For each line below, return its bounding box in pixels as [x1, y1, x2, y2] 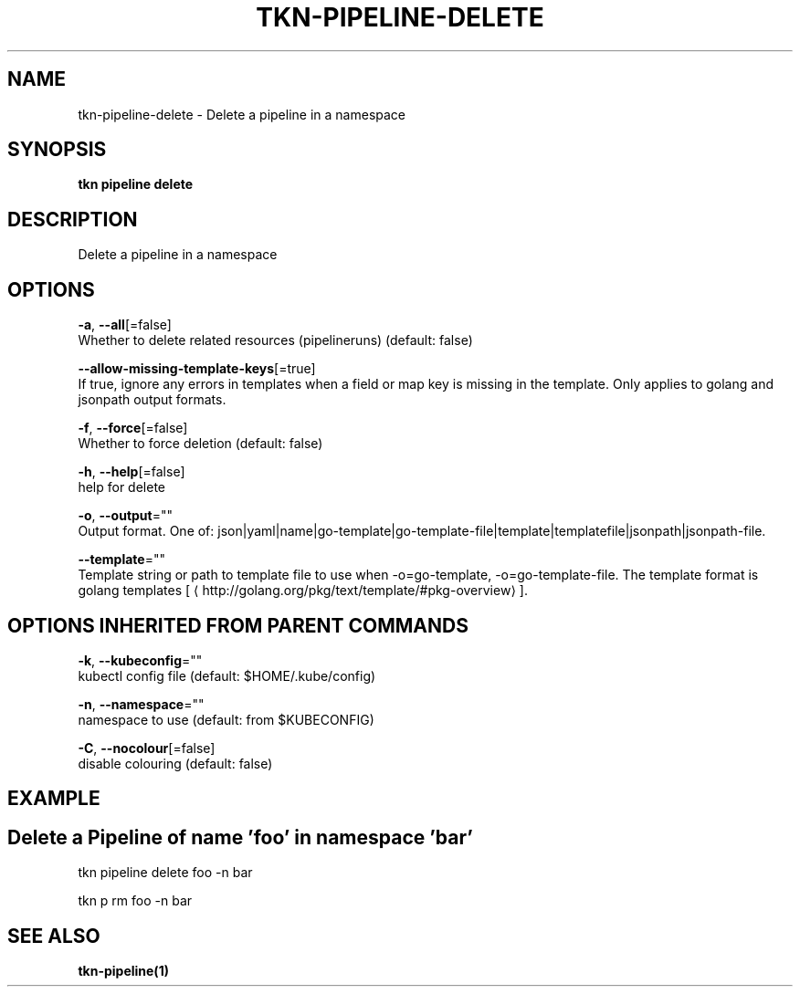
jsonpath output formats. [78, 392, 226, 408]
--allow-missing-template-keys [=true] [78, 361, 316, 377]
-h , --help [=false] [78, 464, 185, 480]
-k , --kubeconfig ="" [78, 652, 203, 668]
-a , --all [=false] [78, 317, 172, 333]
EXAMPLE [7, 787, 100, 811]
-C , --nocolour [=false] [78, 739, 216, 756]
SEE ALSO [7, 924, 100, 947]
